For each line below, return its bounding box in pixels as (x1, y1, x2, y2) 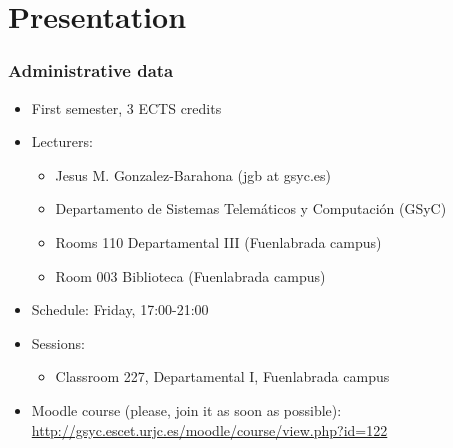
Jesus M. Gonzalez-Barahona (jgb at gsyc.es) (55, 164, 331, 185)
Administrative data (8, 58, 174, 83)
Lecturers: (31, 131, 93, 152)
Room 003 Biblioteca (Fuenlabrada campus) (55, 265, 326, 286)
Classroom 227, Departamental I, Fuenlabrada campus (55, 366, 390, 387)
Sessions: (31, 332, 85, 353)
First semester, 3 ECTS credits (31, 97, 222, 118)
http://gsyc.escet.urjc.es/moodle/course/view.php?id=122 (31, 419, 388, 440)
